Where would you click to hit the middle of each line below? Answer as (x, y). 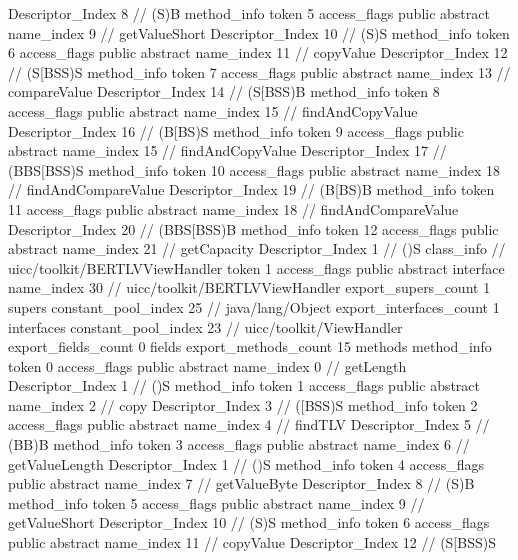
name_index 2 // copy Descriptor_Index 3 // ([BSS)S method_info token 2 (243, 404)
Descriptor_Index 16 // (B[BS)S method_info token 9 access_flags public (236, 130)
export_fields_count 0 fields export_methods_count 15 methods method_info (250, 346)
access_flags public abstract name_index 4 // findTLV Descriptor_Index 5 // (249, 424)
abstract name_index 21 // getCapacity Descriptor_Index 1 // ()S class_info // (257, 248)
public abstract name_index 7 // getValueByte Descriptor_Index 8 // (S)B (241, 483)
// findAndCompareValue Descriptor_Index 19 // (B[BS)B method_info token (251, 189)
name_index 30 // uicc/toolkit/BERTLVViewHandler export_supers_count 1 (249, 287)
